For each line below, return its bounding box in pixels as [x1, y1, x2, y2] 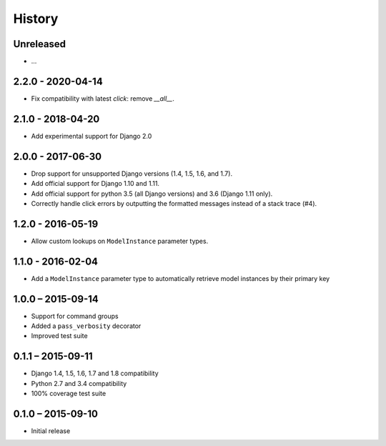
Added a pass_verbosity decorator [31, 322, 142, 330]
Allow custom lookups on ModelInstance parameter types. [31, 237, 209, 245]
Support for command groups [31, 312, 119, 320]
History [13, 11, 59, 26]
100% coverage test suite [31, 390, 107, 398]
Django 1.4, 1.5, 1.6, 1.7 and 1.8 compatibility [31, 369, 159, 378]
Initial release [31, 427, 71, 435]
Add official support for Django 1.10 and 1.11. [31, 179, 160, 188]
